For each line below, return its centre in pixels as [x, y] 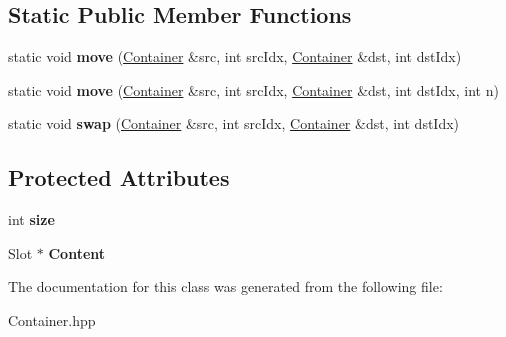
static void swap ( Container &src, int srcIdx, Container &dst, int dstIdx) [234, 123]
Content [77, 252]
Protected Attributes [119, 177]
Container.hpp [52, 319]
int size [31, 219]
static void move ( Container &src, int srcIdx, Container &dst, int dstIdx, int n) [253, 89]
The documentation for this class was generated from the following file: [225, 286]
